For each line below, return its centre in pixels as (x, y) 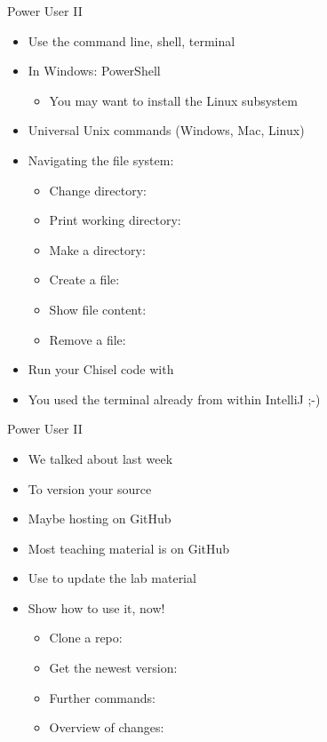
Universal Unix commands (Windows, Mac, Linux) (166, 130)
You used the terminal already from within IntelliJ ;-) (174, 399)
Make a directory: (97, 249)
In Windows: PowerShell (94, 71)
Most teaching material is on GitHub (129, 548)
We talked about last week (100, 458)
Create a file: (84, 279)
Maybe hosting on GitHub (100, 519)
